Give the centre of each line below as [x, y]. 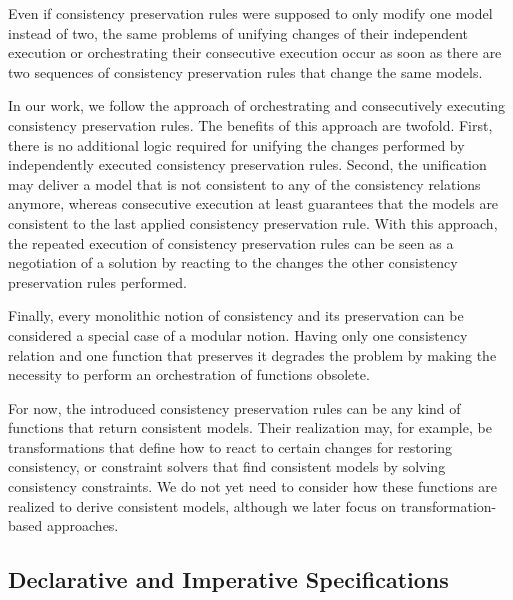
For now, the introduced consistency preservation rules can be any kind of [234, 407]
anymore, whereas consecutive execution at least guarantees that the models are [253, 203]
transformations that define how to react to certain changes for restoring [230, 446]
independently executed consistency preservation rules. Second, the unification [247, 164]
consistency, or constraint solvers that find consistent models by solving [227, 466]
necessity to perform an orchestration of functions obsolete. [189, 374]
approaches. [82, 525]
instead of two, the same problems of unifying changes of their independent [238, 32]
